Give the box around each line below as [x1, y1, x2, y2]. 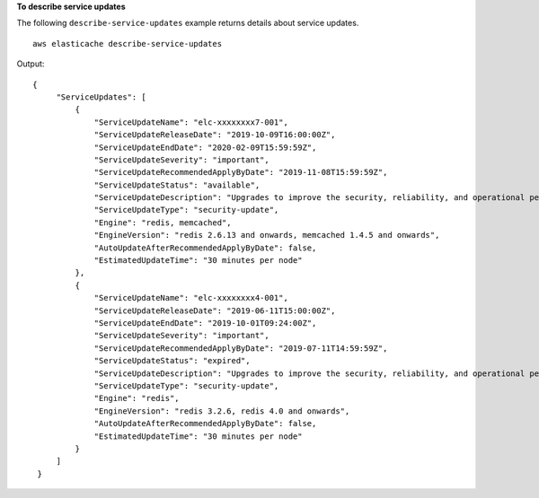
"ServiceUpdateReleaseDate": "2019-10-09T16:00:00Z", [93, 130, 336, 140]
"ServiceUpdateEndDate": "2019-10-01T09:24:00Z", [93, 318, 317, 328]
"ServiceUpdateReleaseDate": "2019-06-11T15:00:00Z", [93, 305, 336, 316]
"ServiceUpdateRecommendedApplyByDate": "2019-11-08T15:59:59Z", [93, 167, 388, 178]
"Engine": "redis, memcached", [93, 217, 233, 228]
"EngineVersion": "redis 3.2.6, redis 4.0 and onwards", [93, 406, 350, 416]
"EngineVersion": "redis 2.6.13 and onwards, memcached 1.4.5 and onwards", [93, 230, 440, 240]
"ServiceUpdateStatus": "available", [93, 179, 261, 190]
